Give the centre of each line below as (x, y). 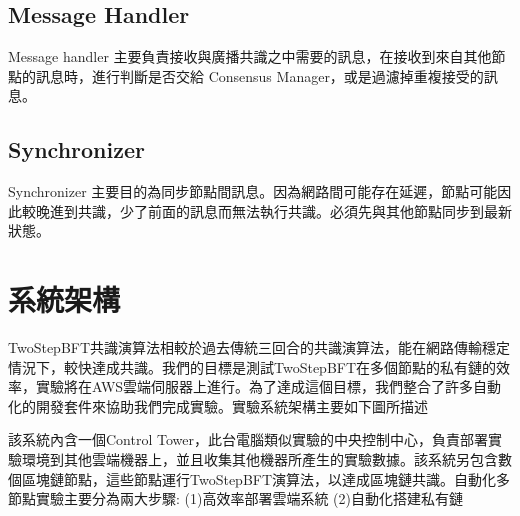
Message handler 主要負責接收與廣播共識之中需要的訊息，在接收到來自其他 (250, 56)
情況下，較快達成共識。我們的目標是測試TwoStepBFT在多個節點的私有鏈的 (252, 366)
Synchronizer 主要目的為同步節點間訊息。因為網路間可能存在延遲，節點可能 (253, 191)
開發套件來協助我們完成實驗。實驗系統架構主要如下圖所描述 (231, 405)
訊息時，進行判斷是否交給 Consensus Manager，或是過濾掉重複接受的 (259, 75)
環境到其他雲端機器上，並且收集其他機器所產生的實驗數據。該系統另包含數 (266, 459)
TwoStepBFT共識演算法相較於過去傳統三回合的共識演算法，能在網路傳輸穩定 (259, 347)
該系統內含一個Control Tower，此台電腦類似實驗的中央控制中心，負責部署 (248, 439)
